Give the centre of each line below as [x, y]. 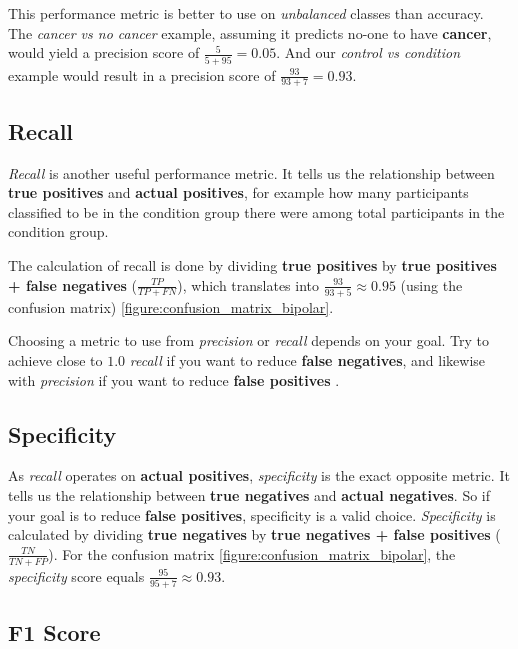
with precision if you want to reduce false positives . [174, 379]
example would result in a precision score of [142, 74]
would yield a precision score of [104, 52]
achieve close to [55, 360]
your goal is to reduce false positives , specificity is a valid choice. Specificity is [252, 514]
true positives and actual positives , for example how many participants [238, 192]
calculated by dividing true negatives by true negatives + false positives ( [254, 534]
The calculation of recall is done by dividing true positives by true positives [252, 264]
